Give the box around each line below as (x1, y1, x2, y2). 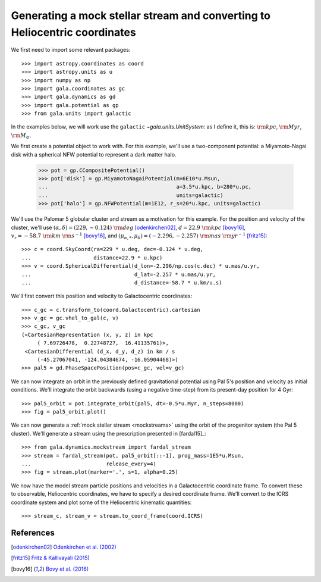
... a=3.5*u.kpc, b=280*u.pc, (38, 183, 252, 190)
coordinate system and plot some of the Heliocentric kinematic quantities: (11, 499, 192, 506)
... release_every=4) (21, 460, 157, 467)
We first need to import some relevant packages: (11, 46, 131, 54)
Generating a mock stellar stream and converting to (11, 9, 270, 22)
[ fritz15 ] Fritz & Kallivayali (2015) (11, 554, 90, 562)
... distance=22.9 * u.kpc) (21, 254, 163, 261)
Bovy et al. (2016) (45, 565, 89, 572)
